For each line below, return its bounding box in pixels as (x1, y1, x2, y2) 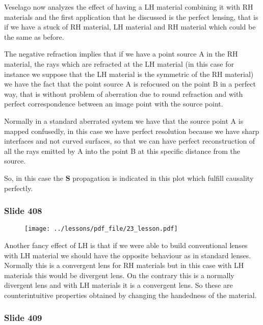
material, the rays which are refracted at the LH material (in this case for (4, 58, 234, 69)
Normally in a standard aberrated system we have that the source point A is (4, 115, 244, 126)
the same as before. (4, 31, 64, 42)
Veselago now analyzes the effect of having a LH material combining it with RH (4, 2, 253, 12)
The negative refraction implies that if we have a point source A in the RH (4, 48, 238, 59)
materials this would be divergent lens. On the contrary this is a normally (4, 269, 234, 280)
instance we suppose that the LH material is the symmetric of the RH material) (4, 68, 254, 79)
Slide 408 (4, 204, 42, 217)
